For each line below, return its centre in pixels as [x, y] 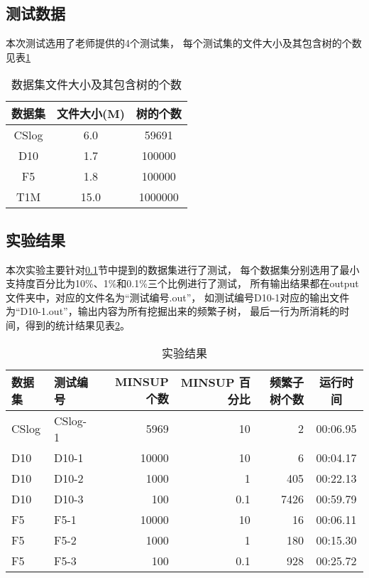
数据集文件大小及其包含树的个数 [96, 85]
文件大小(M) [91, 114]
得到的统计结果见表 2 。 [77, 325]
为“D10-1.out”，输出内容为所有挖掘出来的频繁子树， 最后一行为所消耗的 [173, 311]
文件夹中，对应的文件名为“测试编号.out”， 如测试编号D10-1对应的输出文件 [178, 297]
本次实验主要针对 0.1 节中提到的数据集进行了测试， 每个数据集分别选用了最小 [183, 269]
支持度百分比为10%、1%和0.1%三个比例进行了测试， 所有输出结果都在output [182, 283]
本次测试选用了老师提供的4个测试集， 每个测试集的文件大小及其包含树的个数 [184, 43]
